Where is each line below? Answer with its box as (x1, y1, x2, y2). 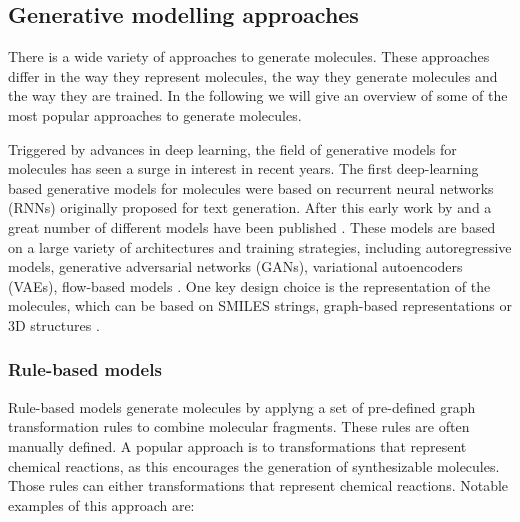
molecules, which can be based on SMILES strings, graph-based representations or (8, 295, 512, 316)
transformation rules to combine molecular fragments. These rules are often (8, 416, 470, 437)
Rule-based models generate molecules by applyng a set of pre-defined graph (8, 396, 476, 417)
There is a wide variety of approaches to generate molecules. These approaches (8, 46, 490, 67)
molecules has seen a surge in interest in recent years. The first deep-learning (8, 158, 479, 179)
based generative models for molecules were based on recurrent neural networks (8, 177, 494, 198)
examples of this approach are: (8, 494, 195, 515)
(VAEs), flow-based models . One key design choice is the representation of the (8, 275, 491, 296)
